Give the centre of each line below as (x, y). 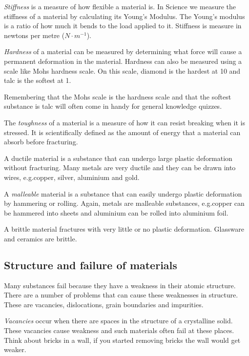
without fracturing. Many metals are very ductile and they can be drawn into (120, 168)
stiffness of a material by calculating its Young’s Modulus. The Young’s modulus (124, 16)
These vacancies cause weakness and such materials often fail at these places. (119, 330)
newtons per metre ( (34, 35)
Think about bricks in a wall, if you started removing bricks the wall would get (122, 340)
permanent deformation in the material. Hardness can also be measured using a (123, 61)
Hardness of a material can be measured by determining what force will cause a (123, 51)
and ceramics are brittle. (41, 238)
